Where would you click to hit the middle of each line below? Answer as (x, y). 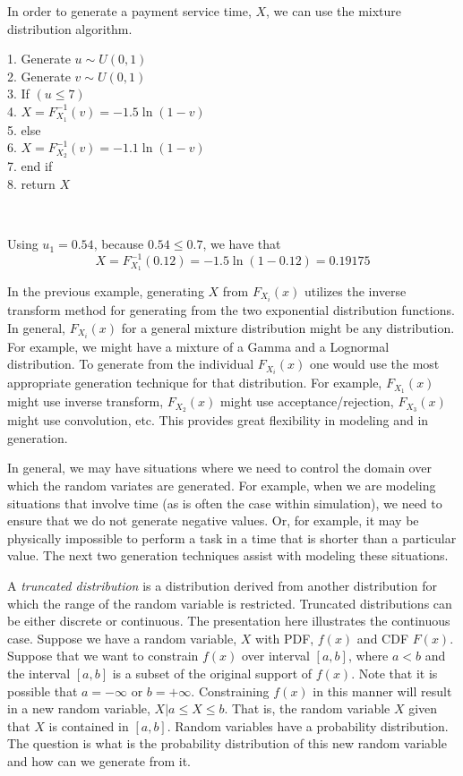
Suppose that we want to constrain (103, 656)
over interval (275, 656)
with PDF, (285, 638)
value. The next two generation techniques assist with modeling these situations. (228, 555)
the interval (39, 673)
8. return (31, 183)
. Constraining (230, 691)
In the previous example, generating (106, 291)
